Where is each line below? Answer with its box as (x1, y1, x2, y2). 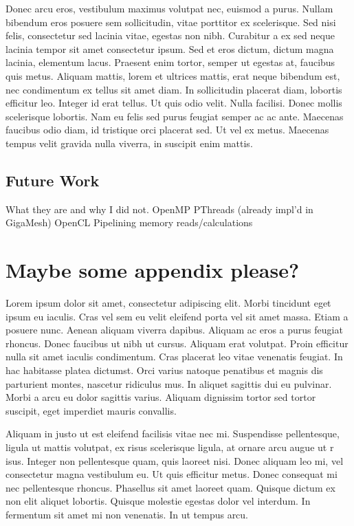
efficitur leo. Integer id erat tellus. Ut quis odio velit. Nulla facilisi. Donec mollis (5, 96, 342, 110)
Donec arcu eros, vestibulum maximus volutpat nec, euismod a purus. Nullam (5, 1, 333, 15)
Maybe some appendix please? (5, 256, 300, 284)
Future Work (5, 169, 100, 190)
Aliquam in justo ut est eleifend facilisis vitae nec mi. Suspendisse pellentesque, (5, 426, 340, 441)
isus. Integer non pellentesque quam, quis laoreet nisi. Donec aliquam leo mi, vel (5, 453, 344, 468)
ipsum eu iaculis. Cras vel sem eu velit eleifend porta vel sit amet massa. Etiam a (5, 309, 349, 323)
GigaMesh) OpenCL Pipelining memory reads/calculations (5, 215, 253, 230)
